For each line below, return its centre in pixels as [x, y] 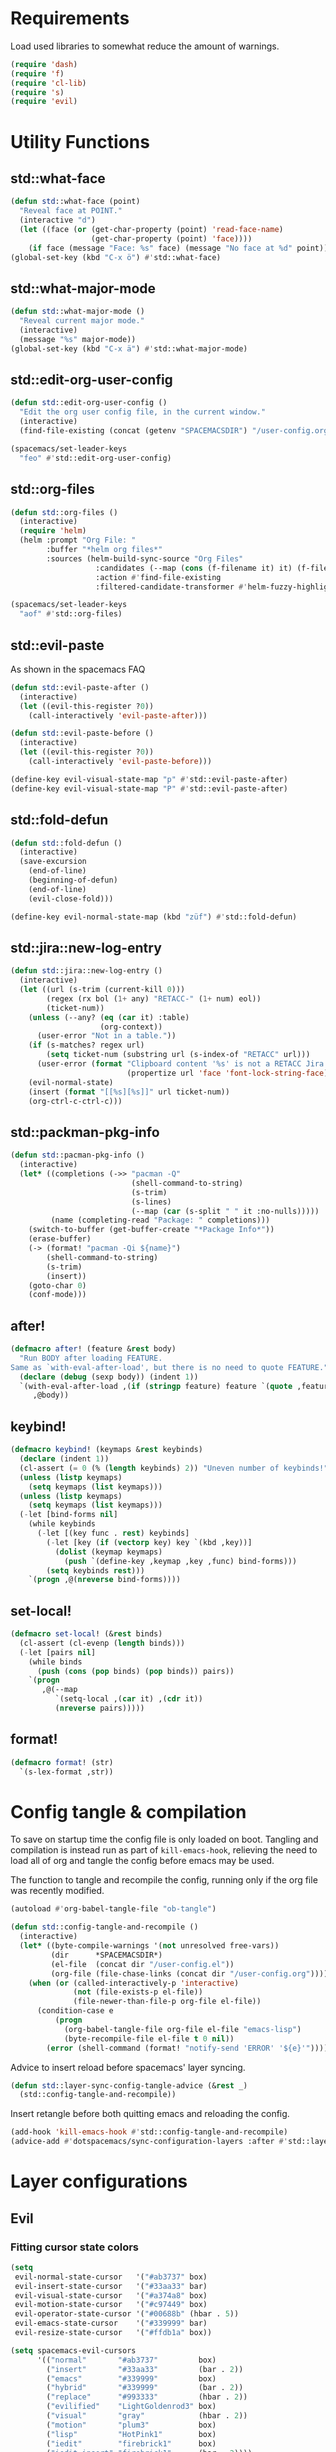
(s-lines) [151, 1202]
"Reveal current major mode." [82, 321]
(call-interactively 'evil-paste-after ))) [118, 715]
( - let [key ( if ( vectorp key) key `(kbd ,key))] [149, 1542]
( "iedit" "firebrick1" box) [131, 2443]
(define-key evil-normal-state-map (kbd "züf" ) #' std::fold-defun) [154, 917]
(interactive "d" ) [58, 220]
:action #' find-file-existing [158, 577]
